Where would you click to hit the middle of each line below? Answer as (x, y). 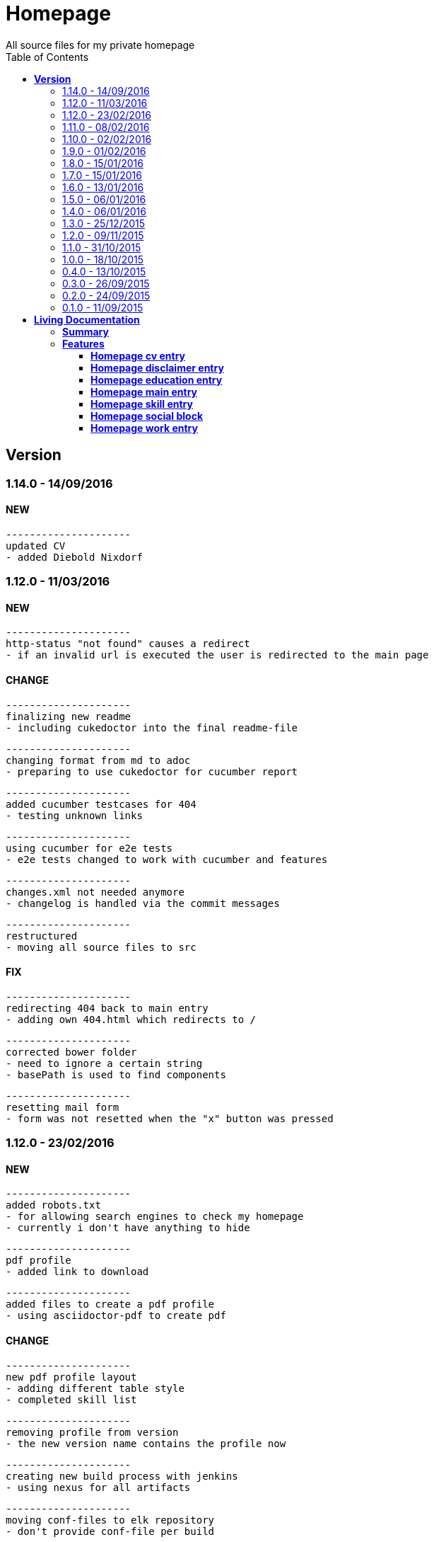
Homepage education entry (157, 379)
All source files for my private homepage (100, 45)
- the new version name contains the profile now (146, 1443)
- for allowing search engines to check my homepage (155, 1217)
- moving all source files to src (101, 947)
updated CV (36, 546)
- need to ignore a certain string (104, 1063)
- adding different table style (95, 1388)
